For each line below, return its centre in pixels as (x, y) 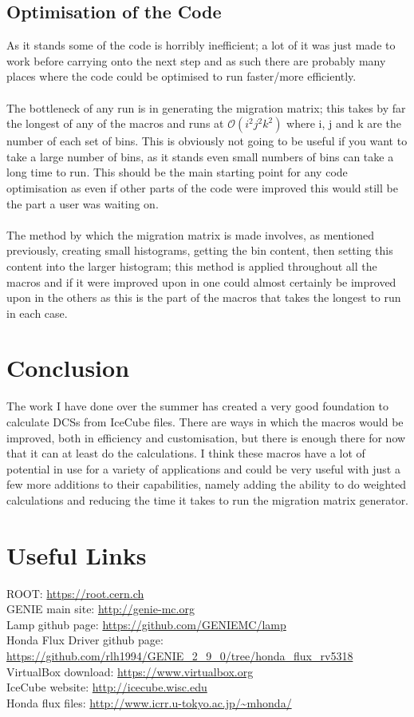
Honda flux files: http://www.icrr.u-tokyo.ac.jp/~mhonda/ (149, 702)
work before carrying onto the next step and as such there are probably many (196, 60)
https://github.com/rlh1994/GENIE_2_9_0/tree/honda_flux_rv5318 (180, 656)
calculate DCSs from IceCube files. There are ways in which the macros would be (205, 422)
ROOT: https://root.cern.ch (75, 593)
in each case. (37, 313)
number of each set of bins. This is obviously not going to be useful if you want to (207, 141)
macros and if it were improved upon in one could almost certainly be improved (201, 281)
